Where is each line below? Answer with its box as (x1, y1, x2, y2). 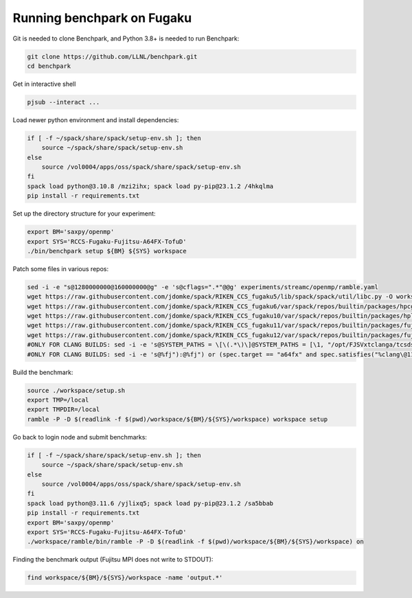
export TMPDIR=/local (27, 406, 100, 413)
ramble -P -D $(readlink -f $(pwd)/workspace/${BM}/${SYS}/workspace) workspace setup (27, 415, 328, 423)
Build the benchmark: (12, 368, 73, 376)
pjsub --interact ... (27, 98, 100, 106)
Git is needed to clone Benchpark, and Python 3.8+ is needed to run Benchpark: (12, 34, 240, 43)
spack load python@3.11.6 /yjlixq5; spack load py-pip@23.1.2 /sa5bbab (27, 499, 274, 507)
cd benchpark (27, 62, 71, 70)
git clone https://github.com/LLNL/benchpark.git (27, 52, 198, 60)
